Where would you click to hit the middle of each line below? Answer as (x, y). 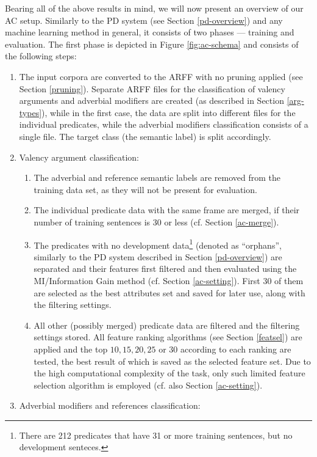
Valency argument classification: (79, 157)
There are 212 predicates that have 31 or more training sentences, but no (156, 435)
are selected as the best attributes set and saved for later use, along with (169, 292)
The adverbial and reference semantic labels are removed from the (157, 177)
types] (30, 112)
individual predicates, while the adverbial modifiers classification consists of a (164, 124)
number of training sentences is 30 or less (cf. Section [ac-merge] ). (156, 221)
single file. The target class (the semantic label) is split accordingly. (145, 136)
